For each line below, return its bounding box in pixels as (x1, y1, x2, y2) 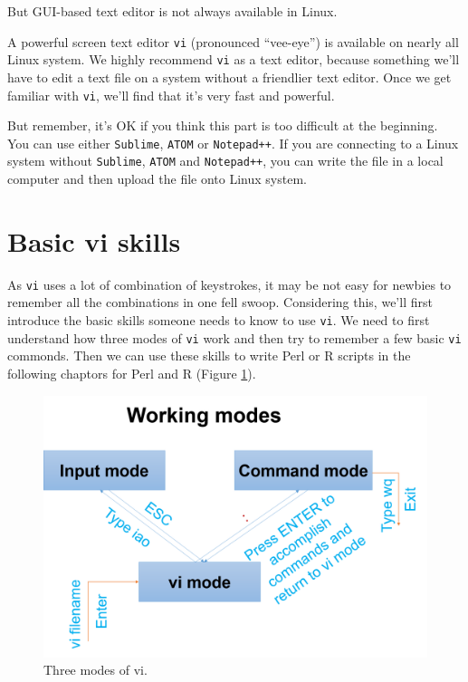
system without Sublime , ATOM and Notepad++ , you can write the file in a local (7, 151, 444, 170)
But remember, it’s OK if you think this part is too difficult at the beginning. (7, 116, 438, 135)
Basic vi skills (7, 222, 181, 259)
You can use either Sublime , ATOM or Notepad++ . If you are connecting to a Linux (7, 133, 459, 152)
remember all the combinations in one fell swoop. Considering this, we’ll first (7, 293, 433, 312)
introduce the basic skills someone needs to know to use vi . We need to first (7, 311, 430, 330)
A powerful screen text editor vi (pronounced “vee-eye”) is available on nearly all (7, 32, 459, 51)
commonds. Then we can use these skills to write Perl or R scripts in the (7, 346, 411, 365)
